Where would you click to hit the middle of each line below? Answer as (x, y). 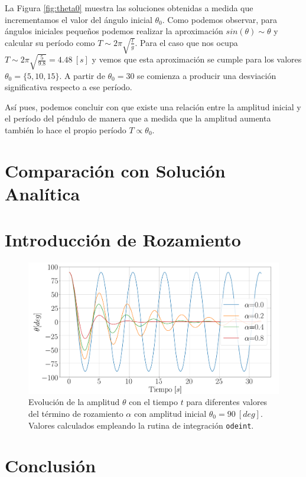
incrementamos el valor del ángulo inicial (79, 19)
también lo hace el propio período (66, 129)
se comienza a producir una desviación (207, 75)
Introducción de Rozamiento (123, 240)
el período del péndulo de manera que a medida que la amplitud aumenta (138, 118)
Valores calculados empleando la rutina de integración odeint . (141, 425)
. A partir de (82, 75)
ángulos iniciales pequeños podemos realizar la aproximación (114, 31)
